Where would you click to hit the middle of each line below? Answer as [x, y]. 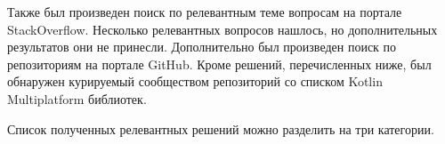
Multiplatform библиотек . [77, 98]
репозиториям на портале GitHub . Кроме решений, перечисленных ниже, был [219, 64]
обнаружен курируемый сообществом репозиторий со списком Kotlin [195, 81]
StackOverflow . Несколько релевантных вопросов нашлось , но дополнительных [222, 29]
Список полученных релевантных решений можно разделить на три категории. [221, 128]
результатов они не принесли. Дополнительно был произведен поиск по [202, 47]
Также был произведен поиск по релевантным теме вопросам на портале [205, 12]
